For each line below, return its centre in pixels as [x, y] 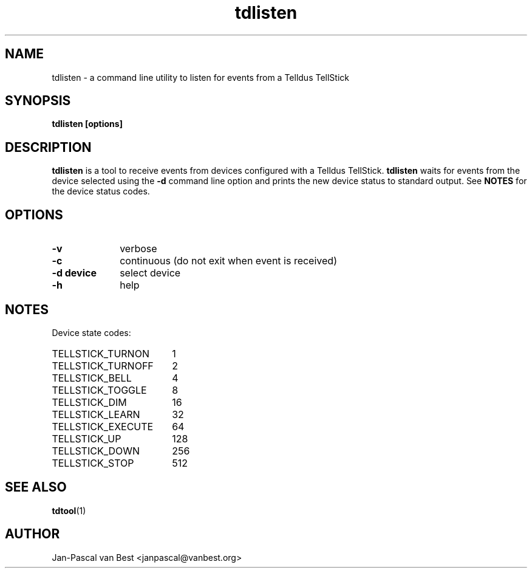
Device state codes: [91, 332]
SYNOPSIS [38, 101]
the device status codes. [101, 191]
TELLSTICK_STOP [93, 463]
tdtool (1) [69, 510]
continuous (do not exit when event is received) [228, 261]
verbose [138, 249]
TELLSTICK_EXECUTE [103, 426]
